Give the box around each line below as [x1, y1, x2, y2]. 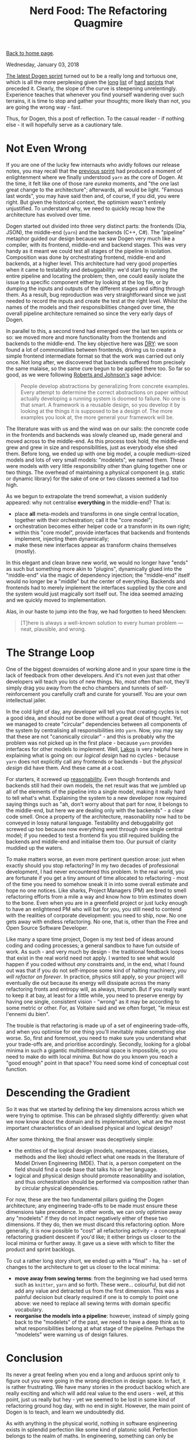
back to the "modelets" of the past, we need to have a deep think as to [14, 1318, 185, 1325]
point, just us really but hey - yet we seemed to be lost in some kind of [6, 1396, 176, 1403]
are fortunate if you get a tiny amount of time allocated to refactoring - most [6, 874, 189, 882]
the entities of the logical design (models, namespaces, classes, [14, 1147, 170, 1154]
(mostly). [14, 548, 36, 555]
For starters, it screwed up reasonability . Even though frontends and [6, 776, 170, 783]
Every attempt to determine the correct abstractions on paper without [20, 389, 188, 396]
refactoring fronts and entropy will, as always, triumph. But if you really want [6, 985, 190, 993]
